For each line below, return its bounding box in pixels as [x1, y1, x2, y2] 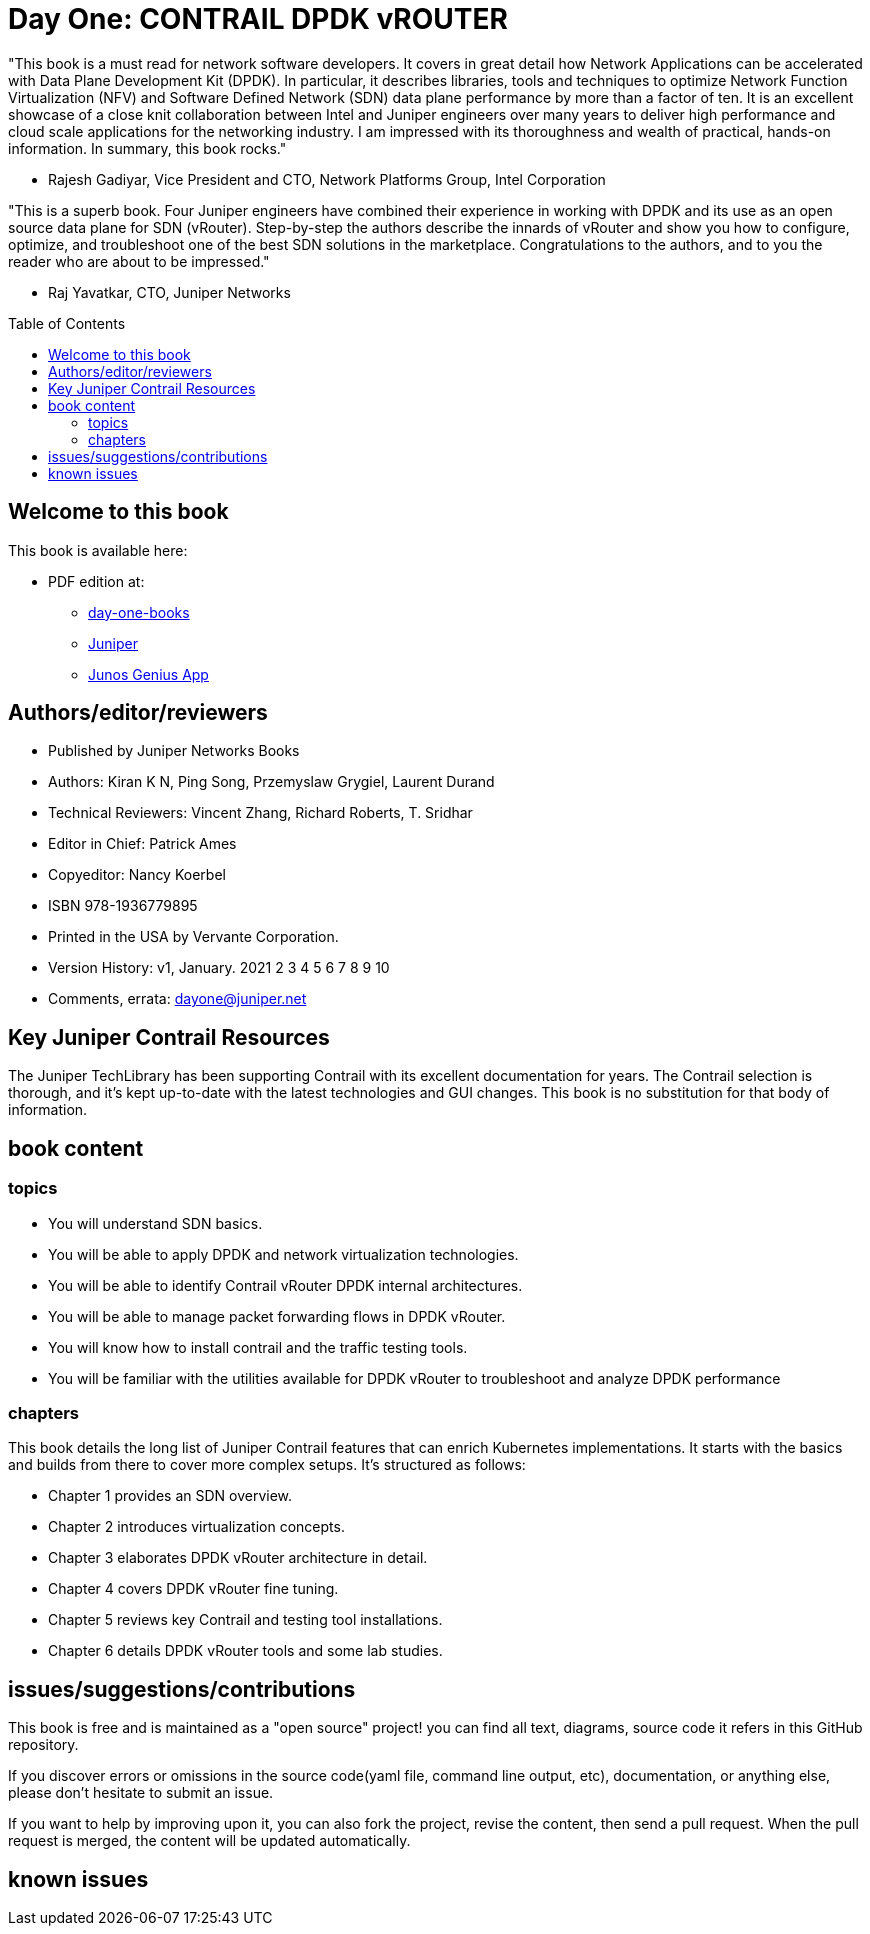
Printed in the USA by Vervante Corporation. [48, 928, 339, 946]
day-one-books [88, 603, 190, 621]
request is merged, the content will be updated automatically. [8, 1832, 411, 1850]
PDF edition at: [48, 572, 145, 590]
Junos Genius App [88, 665, 209, 683]
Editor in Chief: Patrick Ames [48, 835, 237, 853]
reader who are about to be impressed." [8, 252, 270, 270]
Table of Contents [8, 314, 126, 332]
